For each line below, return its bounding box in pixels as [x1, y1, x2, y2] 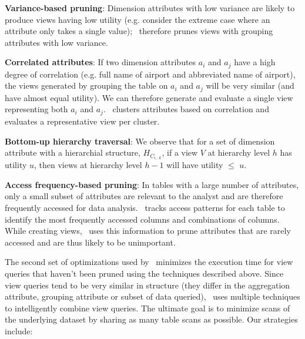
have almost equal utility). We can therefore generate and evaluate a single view [5, 91, 293, 103]
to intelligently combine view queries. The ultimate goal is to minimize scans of [5, 301, 290, 314]
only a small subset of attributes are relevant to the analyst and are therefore [5, 190, 283, 202]
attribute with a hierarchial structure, [5, 146, 140, 159]
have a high [234, 56, 276, 68]
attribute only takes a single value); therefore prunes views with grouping [5, 25, 273, 37]
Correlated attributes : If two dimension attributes [5, 56, 196, 68]
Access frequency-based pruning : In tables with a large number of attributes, [5, 178, 299, 190]
